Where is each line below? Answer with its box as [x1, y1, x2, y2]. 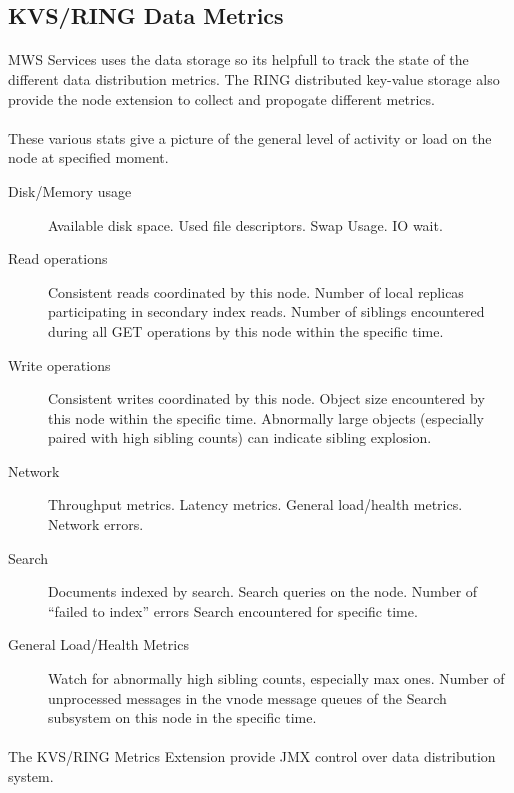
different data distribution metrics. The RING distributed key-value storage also [8, 68, 500, 89]
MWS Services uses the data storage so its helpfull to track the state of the [8, 49, 469, 70]
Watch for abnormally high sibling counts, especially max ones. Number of [48, 668, 505, 689]
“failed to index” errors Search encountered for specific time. [48, 600, 418, 621]
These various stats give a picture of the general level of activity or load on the [8, 127, 492, 148]
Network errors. [48, 514, 144, 535]
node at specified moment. [8, 147, 169, 168]
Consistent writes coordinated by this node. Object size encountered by [48, 388, 485, 409]
